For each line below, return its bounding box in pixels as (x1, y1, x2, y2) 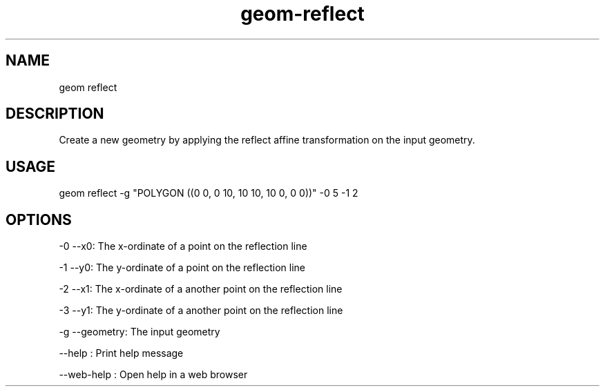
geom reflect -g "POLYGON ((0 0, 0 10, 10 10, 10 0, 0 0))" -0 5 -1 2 (59, 187, 358, 199)
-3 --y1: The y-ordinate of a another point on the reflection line (59, 304, 343, 317)
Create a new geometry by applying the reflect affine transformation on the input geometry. (59, 134, 475, 146)
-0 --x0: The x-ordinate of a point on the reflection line (59, 240, 307, 253)
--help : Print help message (59, 347, 184, 360)
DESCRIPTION (6, 105, 104, 123)
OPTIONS (6, 210, 72, 228)
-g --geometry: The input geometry (59, 326, 220, 338)
